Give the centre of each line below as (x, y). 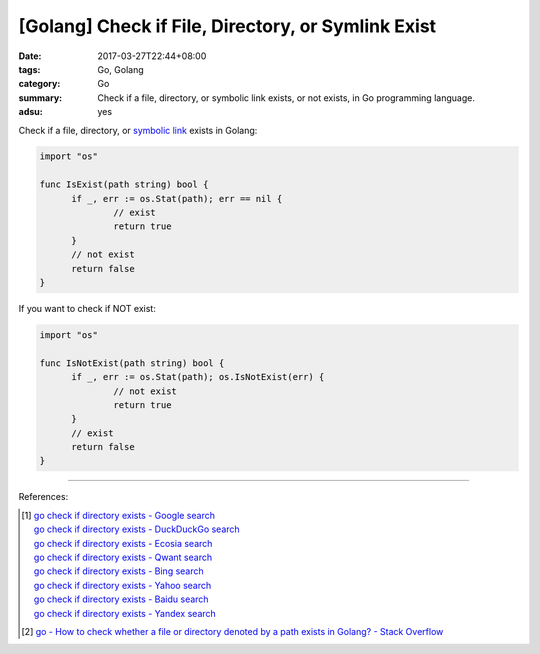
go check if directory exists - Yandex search (125, 613)
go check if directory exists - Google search (124, 515)
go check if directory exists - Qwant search (123, 557)
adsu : (31, 112)
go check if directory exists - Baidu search (121, 599)
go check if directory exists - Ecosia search (123, 543)
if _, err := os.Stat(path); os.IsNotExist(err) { (198, 377)
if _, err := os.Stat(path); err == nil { (177, 198)
